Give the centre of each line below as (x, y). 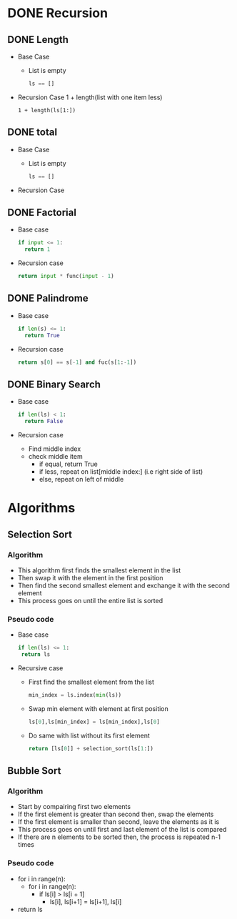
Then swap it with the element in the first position (90, 577)
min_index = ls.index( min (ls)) (75, 695)
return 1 (37, 249)
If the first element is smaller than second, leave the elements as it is (118, 822)
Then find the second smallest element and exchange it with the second (124, 585)
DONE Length (38, 40)
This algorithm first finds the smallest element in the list (99, 570)
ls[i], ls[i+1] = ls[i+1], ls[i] (86, 901)
